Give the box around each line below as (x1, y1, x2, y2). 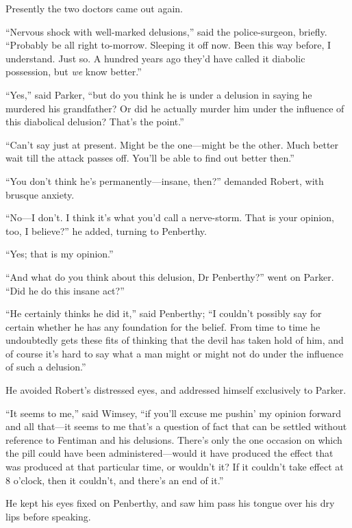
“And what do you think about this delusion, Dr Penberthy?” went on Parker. (5, 269, 334, 284)
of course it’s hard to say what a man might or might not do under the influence (5, 346, 344, 360)
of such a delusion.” (5, 360, 86, 374)
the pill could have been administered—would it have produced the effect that (5, 446, 334, 460)
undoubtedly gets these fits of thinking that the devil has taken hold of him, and (5, 333, 344, 347)
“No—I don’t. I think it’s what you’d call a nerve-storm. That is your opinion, (5, 210, 334, 225)
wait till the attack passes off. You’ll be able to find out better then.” (5, 151, 294, 165)
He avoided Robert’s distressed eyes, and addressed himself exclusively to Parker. (5, 383, 347, 397)
